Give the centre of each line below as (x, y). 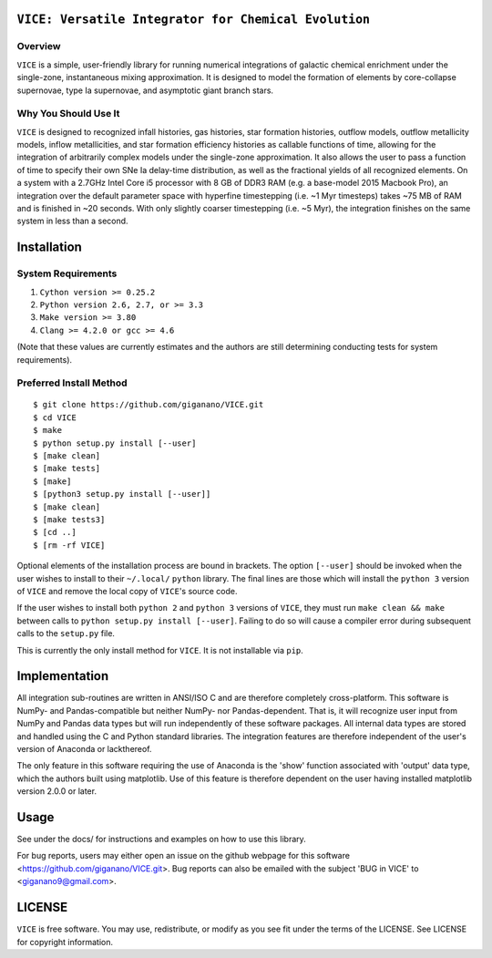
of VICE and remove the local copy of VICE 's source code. (127, 591)
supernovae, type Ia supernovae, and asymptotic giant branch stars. (145, 90)
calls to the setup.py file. (66, 634)
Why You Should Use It (68, 114)
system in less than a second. (72, 221)
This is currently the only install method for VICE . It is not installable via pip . (160, 650)
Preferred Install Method (72, 383)
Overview (39, 46)
